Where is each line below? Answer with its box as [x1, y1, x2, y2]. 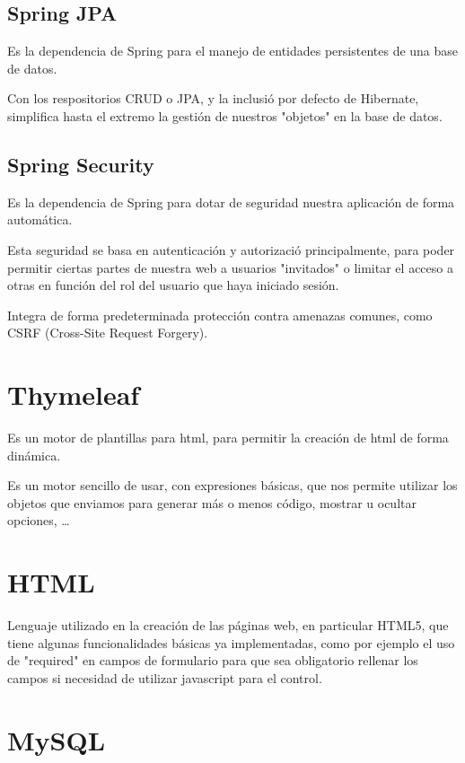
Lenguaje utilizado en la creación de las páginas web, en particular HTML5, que [7, 616, 449, 635]
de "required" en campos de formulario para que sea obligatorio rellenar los [7, 651, 418, 670]
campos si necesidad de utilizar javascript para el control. [7, 668, 322, 687]
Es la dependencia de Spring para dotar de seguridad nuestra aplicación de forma [7, 192, 455, 211]
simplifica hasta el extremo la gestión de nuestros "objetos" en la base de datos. [7, 106, 443, 125]
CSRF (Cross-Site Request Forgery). [7, 323, 208, 342]
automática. [7, 210, 73, 229]
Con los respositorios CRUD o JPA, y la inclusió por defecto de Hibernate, [7, 89, 419, 108]
